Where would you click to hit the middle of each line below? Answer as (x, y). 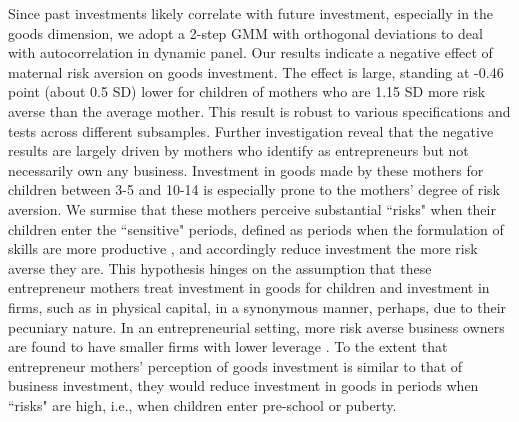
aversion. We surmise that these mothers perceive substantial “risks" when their (252, 208)
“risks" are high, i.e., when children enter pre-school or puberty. (202, 404)
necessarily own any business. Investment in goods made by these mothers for (246, 169)
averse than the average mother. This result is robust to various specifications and (259, 110)
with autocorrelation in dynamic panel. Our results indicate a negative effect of (250, 52)
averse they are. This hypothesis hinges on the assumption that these (220, 267)
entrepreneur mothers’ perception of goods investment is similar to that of (235, 365)
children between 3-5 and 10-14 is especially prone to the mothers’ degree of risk (254, 189)
